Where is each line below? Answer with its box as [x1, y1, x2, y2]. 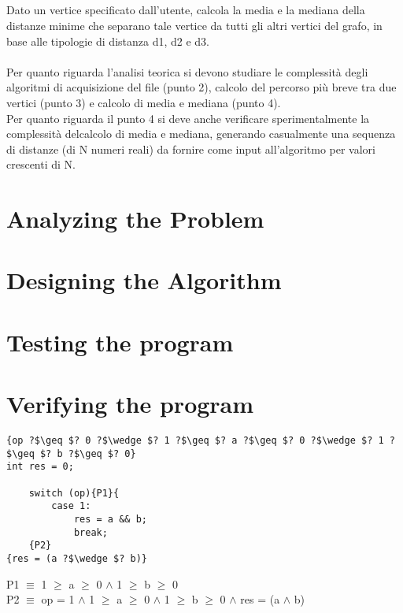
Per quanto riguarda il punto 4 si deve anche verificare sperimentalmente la [6, 110, 370, 126]
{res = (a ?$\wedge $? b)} [6, 553, 147, 565]
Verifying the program [6, 388, 254, 420]
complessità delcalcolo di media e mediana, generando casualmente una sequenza [6, 125, 396, 142]
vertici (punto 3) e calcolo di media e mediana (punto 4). [6, 94, 281, 110]
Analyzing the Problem [6, 202, 264, 235]
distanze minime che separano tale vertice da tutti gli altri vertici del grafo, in [6, 17, 383, 33]
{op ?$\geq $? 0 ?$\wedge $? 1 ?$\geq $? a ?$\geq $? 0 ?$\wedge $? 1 [6, 435, 384, 447]
